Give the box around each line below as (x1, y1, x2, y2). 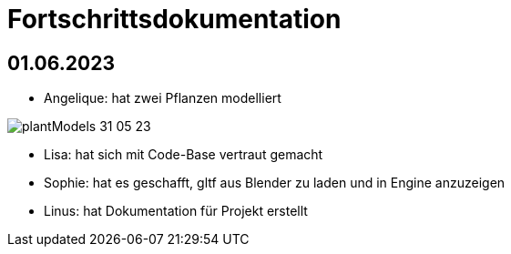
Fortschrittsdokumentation (7, 4, 342, 35)
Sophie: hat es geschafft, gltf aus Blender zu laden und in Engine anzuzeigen (44, 175, 506, 191)
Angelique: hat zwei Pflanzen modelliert (44, 90, 281, 107)
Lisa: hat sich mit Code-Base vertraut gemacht (44, 147, 323, 163)
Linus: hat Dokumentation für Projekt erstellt (44, 203, 308, 219)
